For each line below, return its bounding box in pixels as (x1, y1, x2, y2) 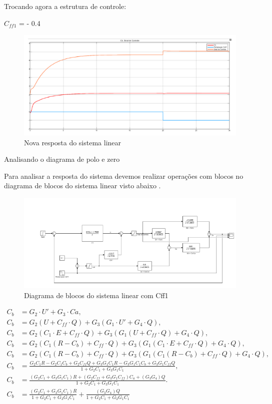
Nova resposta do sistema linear (24, 137, 121, 147)
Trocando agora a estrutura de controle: (4, 1, 126, 11)
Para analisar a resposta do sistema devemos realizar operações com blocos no (4, 170, 243, 181)
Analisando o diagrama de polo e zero (4, 154, 120, 164)
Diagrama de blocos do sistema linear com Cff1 (24, 290, 168, 300)
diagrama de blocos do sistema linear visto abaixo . (4, 180, 161, 191)
